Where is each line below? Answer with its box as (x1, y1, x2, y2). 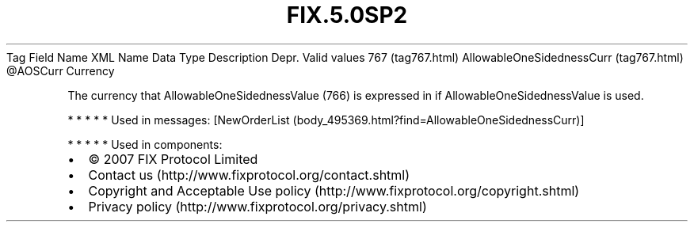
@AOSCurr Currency (6, 63, 115, 78)
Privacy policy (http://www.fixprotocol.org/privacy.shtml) (88, 198, 427, 215)
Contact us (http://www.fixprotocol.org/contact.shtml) (88, 166, 410, 183)
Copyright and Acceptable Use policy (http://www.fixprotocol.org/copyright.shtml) (88, 182, 580, 199)
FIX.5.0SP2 (286, 2, 408, 28)
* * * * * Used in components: (67, 137, 223, 151)
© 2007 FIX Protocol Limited (88, 150, 258, 167)
